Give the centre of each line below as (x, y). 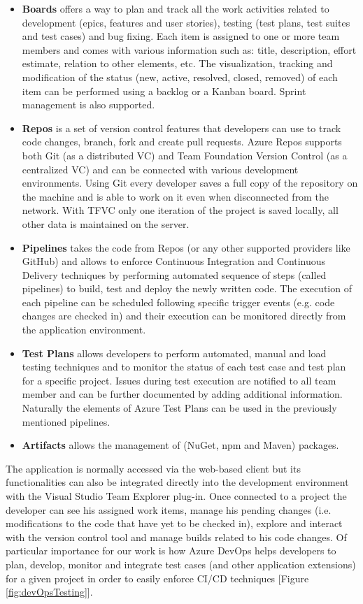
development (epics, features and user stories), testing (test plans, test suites (186, 22)
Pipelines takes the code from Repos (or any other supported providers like (186, 247)
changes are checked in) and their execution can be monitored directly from (184, 316)
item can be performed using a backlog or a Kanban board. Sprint (164, 91)
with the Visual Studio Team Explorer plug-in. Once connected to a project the (176, 496)
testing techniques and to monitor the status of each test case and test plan (184, 367)
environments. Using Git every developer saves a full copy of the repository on (190, 183)
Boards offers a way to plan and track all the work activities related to (176, 8)
